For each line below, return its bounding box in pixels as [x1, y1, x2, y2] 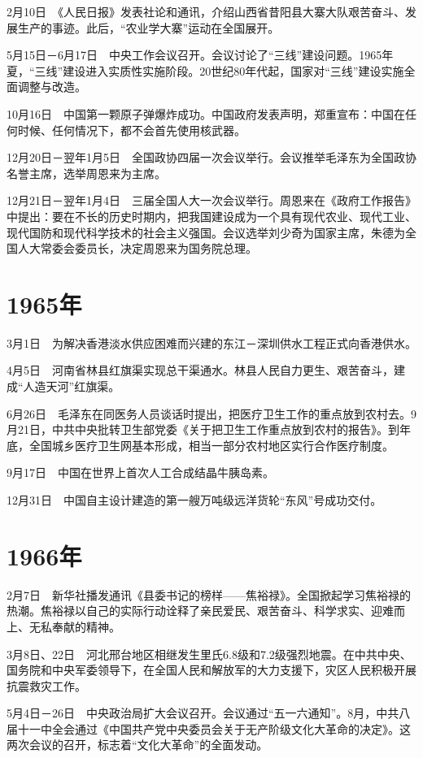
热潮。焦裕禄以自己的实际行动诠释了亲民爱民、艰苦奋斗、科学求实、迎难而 [7, 602, 405, 619]
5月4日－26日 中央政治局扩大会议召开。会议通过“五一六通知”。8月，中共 [7, 704, 399, 721]
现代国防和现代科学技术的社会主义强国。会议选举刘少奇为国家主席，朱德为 [7, 223, 405, 240]
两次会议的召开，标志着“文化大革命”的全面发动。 [7, 736, 268, 753]
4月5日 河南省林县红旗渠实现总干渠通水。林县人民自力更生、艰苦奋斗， [7, 362, 394, 379]
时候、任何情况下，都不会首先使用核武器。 [17, 121, 246, 138]
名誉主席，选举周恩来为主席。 [7, 164, 166, 181]
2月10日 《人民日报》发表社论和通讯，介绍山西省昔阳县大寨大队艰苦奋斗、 [7, 3, 405, 19]
